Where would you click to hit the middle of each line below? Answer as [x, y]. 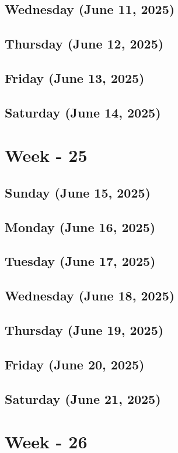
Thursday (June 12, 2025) [84, 44]
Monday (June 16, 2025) [80, 226]
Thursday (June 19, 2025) [84, 330]
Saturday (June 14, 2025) [83, 112]
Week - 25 [46, 155]
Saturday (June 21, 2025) [83, 398]
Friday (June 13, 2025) [75, 77]
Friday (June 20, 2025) [75, 364]
